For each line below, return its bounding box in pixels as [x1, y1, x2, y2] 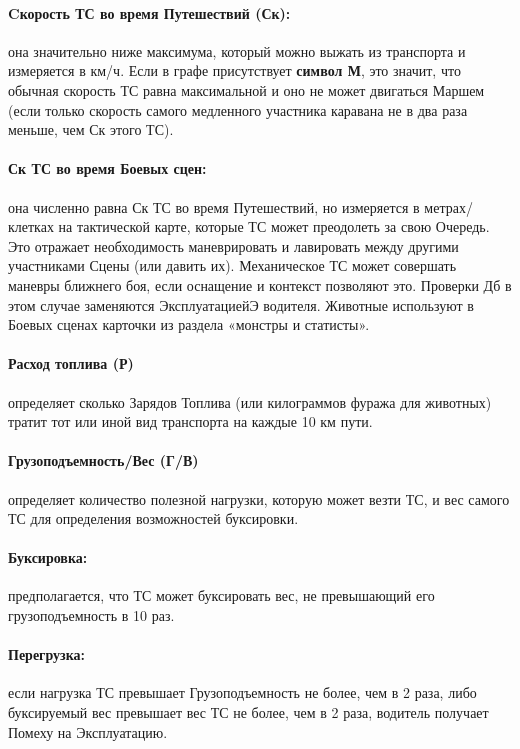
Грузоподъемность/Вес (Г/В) [8, 450, 199, 471]
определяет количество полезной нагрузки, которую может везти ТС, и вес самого [8, 488, 510, 509]
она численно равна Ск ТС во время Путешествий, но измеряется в [8, 196, 420, 217]
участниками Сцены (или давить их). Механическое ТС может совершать [8, 255, 457, 276]
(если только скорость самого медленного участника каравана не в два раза [8, 99, 468, 120]
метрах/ [424, 196, 473, 217]
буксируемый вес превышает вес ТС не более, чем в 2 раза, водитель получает [8, 702, 489, 723]
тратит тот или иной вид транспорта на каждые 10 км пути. [8, 411, 373, 432]
